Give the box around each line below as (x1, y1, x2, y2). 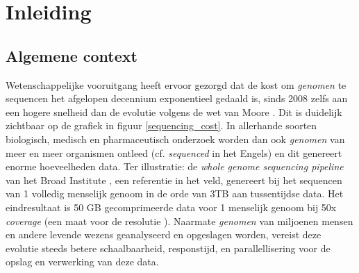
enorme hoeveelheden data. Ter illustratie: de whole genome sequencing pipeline (6, 159, 344, 174)
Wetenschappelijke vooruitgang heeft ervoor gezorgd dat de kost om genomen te (6, 77, 347, 92)
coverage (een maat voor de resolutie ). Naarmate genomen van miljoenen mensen (6, 213, 353, 228)
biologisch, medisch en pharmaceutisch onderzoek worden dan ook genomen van (6, 131, 345, 146)
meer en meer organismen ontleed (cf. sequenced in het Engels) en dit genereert (6, 145, 342, 160)
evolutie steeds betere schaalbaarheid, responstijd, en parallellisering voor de (6, 240, 331, 255)
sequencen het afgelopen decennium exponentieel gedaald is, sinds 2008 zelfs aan (6, 91, 348, 106)
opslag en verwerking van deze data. (6, 254, 159, 269)
